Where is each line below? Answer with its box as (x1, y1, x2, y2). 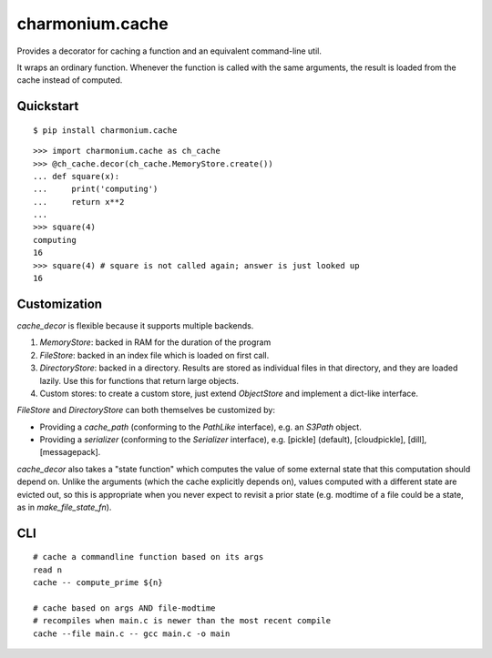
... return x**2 (33, 197, 125, 207)
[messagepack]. (39, 447, 101, 458)
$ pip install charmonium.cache (33, 125, 178, 136)
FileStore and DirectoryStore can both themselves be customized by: (16, 405, 275, 416)
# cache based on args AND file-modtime (33, 602, 216, 613)
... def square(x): (33, 171, 120, 181)
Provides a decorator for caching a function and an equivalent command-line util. (16, 46, 323, 56)
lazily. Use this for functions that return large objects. (39, 375, 239, 386)
